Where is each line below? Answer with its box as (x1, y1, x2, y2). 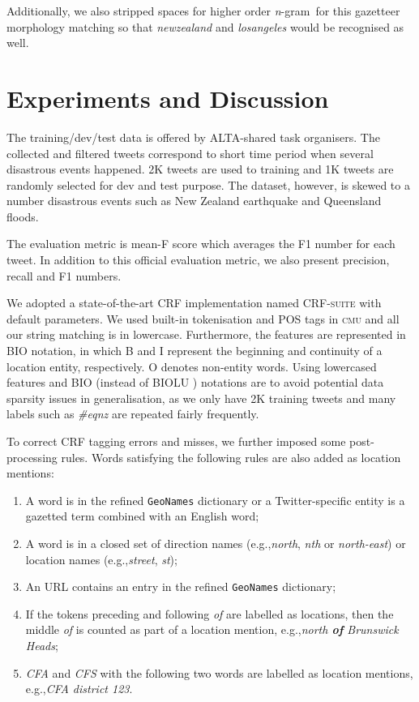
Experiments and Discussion (6, 81, 329, 114)
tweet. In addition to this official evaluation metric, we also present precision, (6, 251, 390, 268)
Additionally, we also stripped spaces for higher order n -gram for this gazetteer (6, 2, 400, 19)
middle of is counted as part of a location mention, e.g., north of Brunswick (25, 621, 399, 638)
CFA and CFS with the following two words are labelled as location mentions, (25, 664, 413, 681)
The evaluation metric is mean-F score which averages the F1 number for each (6, 235, 395, 252)
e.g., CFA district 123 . (25, 680, 133, 697)
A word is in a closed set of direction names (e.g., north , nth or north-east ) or (25, 535, 406, 552)
